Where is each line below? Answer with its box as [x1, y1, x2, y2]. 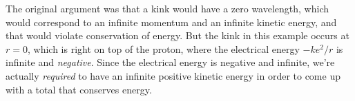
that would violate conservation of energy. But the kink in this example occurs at [6, 28, 349, 43]
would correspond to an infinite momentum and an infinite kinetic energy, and [6, 14, 337, 29]
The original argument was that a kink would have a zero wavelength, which [6, 1, 329, 15]
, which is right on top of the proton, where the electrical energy [27, 41, 300, 56]
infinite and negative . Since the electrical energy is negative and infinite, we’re [6, 55, 335, 69]
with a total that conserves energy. [6, 82, 152, 96]
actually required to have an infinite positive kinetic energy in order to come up [6, 68, 340, 82]
